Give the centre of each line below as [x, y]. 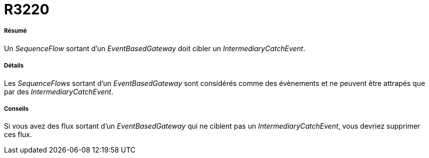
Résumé [15, 31]
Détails [14, 66]
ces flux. [18, 135]
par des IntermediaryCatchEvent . [59, 91]
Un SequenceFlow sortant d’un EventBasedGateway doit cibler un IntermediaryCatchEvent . [155, 48]
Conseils [16, 109]
